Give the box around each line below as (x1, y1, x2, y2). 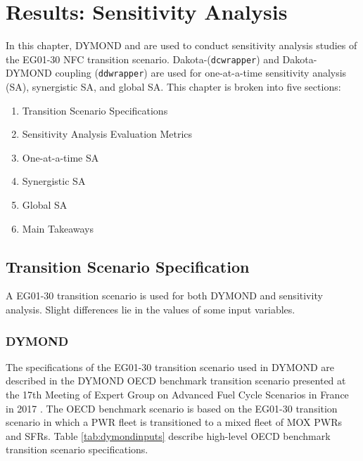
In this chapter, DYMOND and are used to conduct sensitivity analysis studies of (6, 38, 357, 53)
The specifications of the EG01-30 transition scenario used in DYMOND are (6, 359, 335, 374)
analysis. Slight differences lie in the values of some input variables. (6, 301, 295, 316)
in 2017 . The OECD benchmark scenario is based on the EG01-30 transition (6, 401, 338, 415)
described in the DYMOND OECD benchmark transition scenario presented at (6, 373, 346, 388)
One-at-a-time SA (22, 150, 99, 164)
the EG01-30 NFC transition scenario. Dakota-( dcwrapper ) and (6, 51, 279, 66)
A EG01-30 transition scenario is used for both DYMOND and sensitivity (6, 288, 323, 303)
